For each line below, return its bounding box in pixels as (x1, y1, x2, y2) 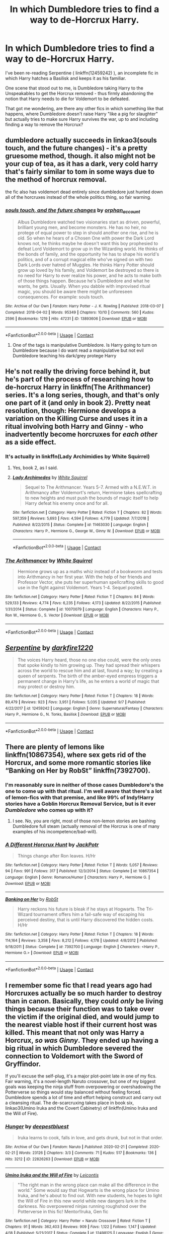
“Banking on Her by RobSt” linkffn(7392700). (5, 766, 151, 775)
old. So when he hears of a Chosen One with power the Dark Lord (17, 235, 154, 241)
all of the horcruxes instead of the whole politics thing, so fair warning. (5, 194, 152, 200)
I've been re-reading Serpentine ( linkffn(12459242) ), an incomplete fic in (5, 69, 158, 76)
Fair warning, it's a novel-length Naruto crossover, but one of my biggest (5, 1078, 156, 1085)
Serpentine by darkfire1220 (5, 643, 94, 652)
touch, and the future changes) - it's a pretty (5, 144, 147, 152)
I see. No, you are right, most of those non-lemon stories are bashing (12, 818, 156, 824)
